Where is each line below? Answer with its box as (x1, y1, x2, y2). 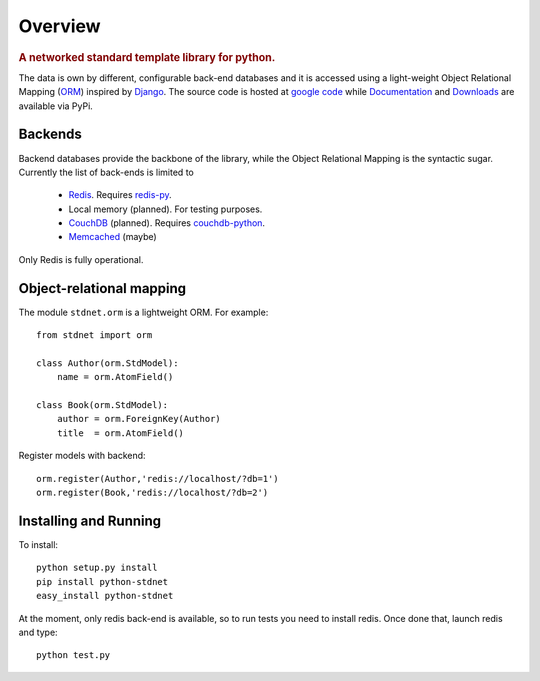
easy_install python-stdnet (36, 590, 174, 602)
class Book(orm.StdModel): (36, 400, 169, 411)
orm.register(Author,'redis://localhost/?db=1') (36, 473, 279, 484)
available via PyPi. (18, 100, 94, 112)
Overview (18, 15, 101, 37)
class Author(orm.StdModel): (36, 357, 179, 369)
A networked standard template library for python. (18, 50, 276, 64)
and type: (18, 626, 59, 638)
